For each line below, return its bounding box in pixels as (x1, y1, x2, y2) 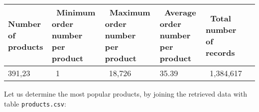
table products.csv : (4, 98, 66, 109)
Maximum (109, 6, 150, 18)
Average (164, 6, 196, 18)
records (205, 46, 235, 58)
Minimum (56, 6, 96, 18)
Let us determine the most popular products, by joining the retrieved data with (4, 89, 247, 99)
